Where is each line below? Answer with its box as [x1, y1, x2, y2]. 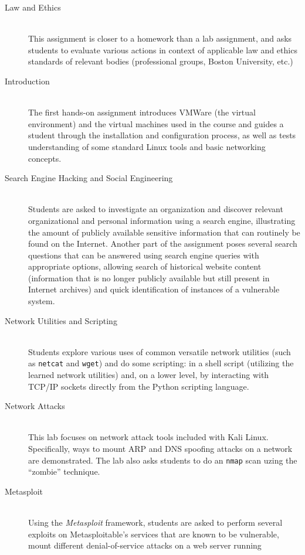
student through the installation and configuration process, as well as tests [28, 129, 296, 141]
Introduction [5, 74, 50, 87]
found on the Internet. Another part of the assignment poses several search [28, 237, 297, 250]
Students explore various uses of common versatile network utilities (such [28, 345, 291, 357]
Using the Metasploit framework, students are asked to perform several [28, 516, 283, 529]
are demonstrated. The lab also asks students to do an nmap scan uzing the [28, 454, 297, 466]
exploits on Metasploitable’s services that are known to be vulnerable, [28, 527, 279, 540]
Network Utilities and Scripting [5, 314, 117, 326]
